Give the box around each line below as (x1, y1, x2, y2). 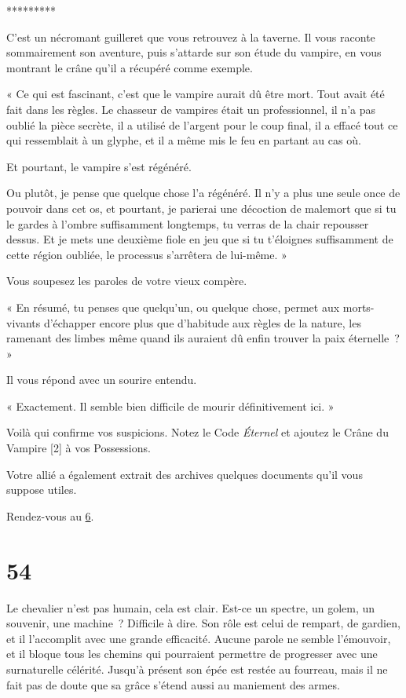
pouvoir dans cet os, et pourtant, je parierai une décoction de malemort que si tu (6, 199, 397, 216)
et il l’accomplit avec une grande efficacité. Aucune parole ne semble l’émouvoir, (6, 630, 391, 646)
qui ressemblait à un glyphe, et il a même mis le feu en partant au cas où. (6, 132, 361, 148)
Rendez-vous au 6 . (6, 507, 94, 524)
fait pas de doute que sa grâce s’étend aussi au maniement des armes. (6, 676, 340, 693)
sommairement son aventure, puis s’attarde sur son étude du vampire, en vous (6, 44, 382, 60)
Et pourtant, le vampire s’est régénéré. (6, 158, 192, 174)
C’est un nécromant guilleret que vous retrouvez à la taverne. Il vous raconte (6, 28, 375, 45)
